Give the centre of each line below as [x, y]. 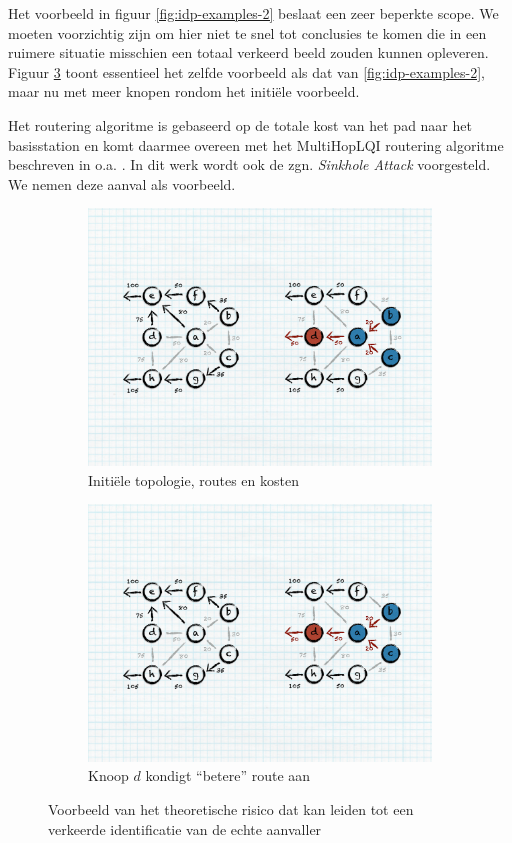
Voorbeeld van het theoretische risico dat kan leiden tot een [231, 809]
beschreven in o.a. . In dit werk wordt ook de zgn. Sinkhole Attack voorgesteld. [249, 164]
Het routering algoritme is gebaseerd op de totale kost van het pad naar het [240, 124]
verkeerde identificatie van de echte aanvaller [185, 828]
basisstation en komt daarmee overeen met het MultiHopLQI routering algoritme [256, 144]
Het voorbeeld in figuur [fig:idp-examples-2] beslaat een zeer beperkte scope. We [253, 13]
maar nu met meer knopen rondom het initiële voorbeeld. [184, 91]
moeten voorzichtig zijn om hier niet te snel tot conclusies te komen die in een [247, 32]
